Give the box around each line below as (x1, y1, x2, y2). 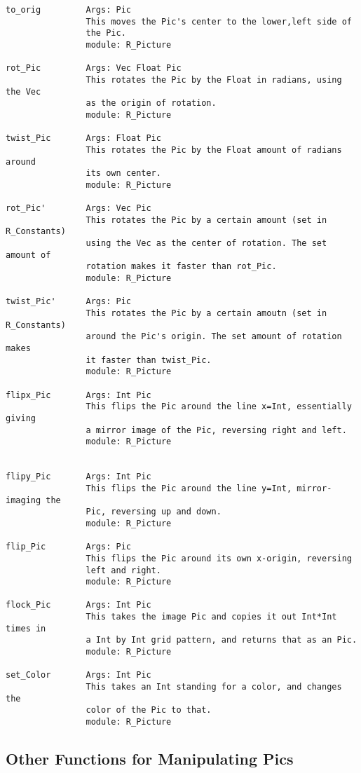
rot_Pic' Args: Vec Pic (6, 203, 151, 214)
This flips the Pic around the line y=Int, (86, 483, 292, 493)
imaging (6, 495, 41, 505)
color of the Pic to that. (86, 705, 212, 716)
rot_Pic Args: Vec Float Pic (6, 63, 182, 74)
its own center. (86, 168, 161, 179)
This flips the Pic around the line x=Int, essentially (86, 402, 352, 412)
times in (6, 623, 46, 634)
